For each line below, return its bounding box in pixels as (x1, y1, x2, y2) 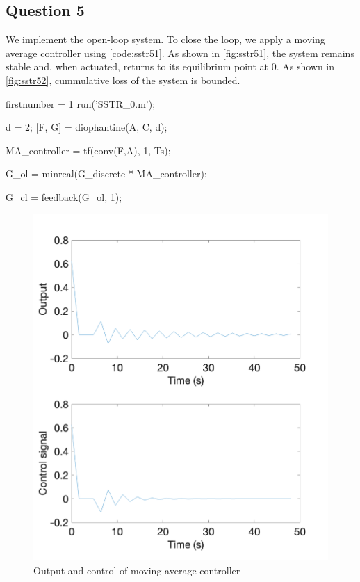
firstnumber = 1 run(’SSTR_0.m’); (6, 96, 156, 111)
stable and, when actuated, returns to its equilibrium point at (6, 59, 268, 74)
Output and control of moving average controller (33, 563, 240, 577)
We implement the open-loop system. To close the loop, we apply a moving (6, 32, 325, 47)
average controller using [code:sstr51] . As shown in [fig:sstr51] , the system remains (6, 45, 354, 60)
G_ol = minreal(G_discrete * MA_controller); (6, 166, 207, 181)
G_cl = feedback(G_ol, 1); (6, 189, 122, 204)
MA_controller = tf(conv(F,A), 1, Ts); (6, 143, 171, 157)
